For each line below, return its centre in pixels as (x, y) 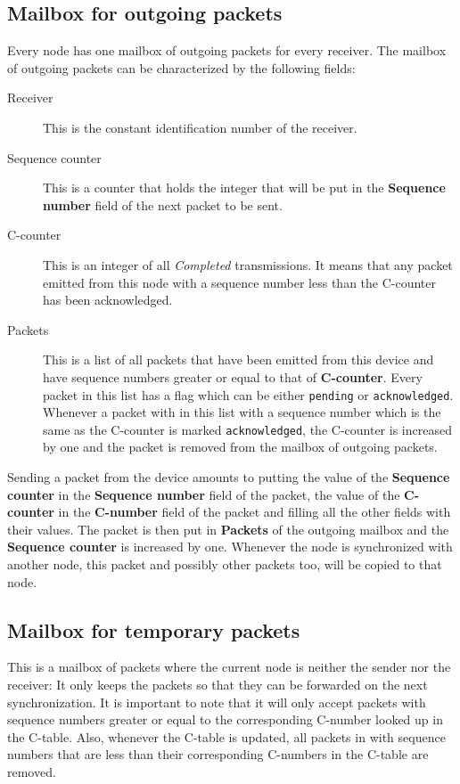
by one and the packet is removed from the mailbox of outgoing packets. (240, 447)
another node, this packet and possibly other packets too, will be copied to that (225, 563)
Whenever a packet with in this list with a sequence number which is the (242, 412)
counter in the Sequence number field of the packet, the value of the (204, 494)
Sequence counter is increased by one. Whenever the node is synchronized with (230, 547)
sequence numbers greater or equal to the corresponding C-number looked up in (225, 719)
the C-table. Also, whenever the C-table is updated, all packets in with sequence (226, 736)
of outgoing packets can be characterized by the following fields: (181, 67)
